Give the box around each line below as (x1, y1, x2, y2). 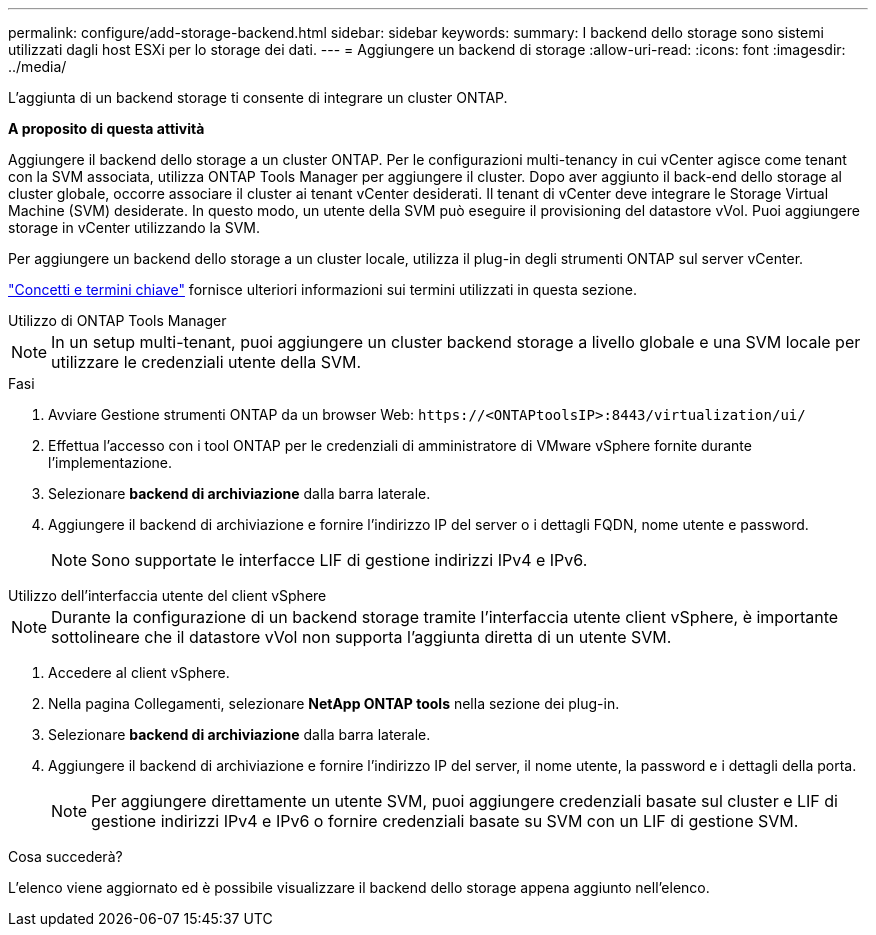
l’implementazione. (48, 454, 173, 471)
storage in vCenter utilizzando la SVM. (8, 219, 261, 236)
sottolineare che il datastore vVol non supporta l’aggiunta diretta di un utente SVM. (51, 627, 672, 647)
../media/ (8, 58, 67, 75)
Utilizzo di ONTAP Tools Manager (8, 312, 227, 329)
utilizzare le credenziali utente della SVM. (51, 352, 362, 372)
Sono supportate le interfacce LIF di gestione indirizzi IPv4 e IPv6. (91, 550, 588, 570)
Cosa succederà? (8, 848, 123, 865)
